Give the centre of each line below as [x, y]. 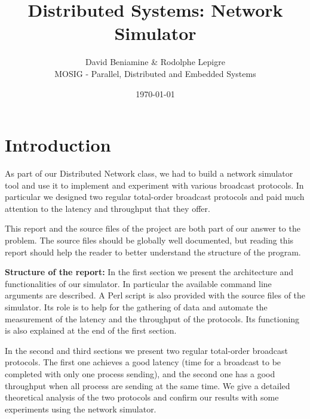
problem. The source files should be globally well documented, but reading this [149, 240]
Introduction [58, 145]
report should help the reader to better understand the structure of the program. [153, 252]
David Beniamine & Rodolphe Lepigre [155, 62]
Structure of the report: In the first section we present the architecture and [149, 272]
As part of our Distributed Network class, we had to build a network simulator [149, 173]
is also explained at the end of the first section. [91, 330]
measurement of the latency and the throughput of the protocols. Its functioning [152, 318]
